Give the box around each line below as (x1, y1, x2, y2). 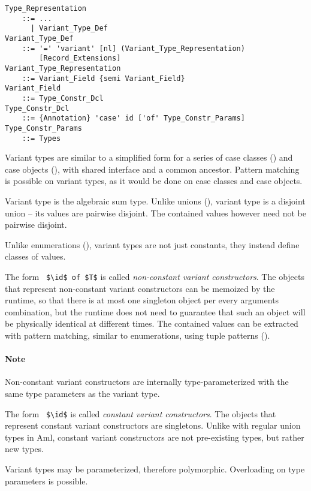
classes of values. (5, 250, 66, 263)
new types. (5, 442, 44, 455)
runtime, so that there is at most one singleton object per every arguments (5, 294, 279, 306)
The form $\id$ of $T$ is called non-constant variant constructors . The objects (5, 270, 304, 282)
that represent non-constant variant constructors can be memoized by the (5, 282, 275, 294)
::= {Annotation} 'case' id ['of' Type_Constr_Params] (22, 114, 245, 123)
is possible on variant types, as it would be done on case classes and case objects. (5, 174, 303, 187)
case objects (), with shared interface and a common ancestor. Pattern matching (5, 162, 300, 175)
